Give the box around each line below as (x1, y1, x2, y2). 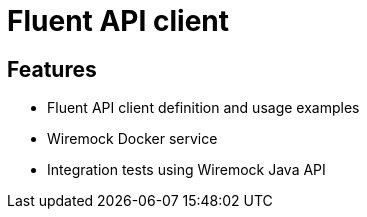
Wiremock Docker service (47, 130, 218, 148)
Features (7, 56, 97, 82)
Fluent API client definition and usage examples (47, 99, 360, 117)
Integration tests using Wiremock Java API (47, 161, 326, 179)
